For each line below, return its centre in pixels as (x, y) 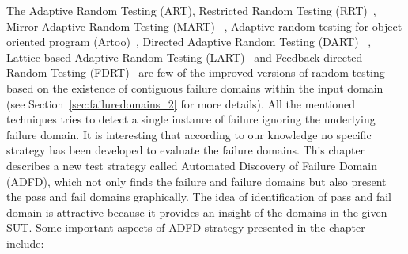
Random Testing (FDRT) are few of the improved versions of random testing (196, 72)
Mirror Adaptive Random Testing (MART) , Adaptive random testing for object (204, 26)
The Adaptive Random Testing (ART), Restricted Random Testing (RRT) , (191, 10)
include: (25, 243)
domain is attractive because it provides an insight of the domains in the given (197, 212)
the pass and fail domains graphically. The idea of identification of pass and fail (199, 197)
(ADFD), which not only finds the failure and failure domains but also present (196, 181)
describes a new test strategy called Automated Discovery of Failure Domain (192, 165)
